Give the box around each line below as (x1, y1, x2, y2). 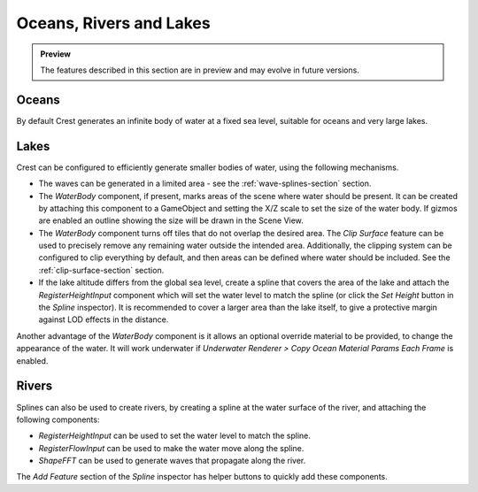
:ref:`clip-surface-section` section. (38, 265, 165, 275)
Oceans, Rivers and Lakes (16, 13, 212, 33)
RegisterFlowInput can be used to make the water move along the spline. (38, 442, 305, 453)
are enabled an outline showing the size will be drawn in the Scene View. (38, 215, 305, 226)
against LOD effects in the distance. (38, 314, 169, 325)
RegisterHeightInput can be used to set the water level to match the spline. (38, 430, 312, 442)
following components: (16, 414, 100, 425)
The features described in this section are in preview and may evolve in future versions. (40, 65, 360, 75)
